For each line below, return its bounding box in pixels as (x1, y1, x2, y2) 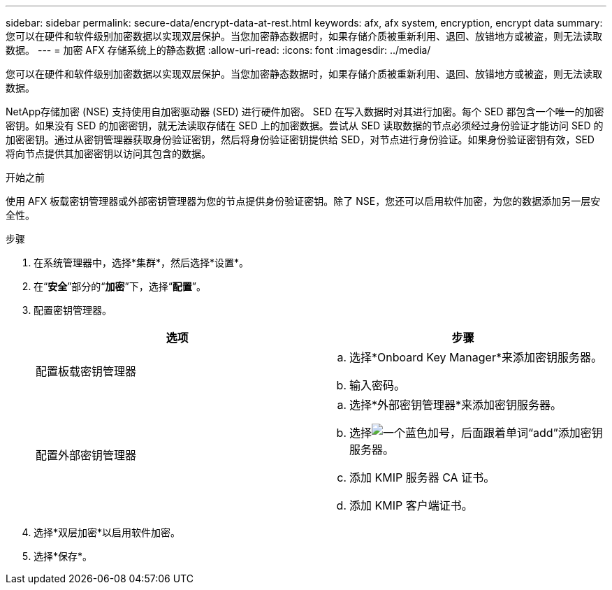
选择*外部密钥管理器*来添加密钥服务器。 (349, 398, 562, 412)
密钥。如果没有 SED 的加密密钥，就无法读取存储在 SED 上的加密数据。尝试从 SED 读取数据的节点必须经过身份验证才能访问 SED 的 (6, 120, 604, 131)
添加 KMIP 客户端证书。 (349, 498, 473, 512)
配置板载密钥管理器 (36, 364, 137, 378)
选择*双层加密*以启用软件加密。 (34, 526, 181, 538)
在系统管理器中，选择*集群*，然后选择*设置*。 (34, 257, 249, 268)
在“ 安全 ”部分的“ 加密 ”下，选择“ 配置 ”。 (34, 280, 207, 292)
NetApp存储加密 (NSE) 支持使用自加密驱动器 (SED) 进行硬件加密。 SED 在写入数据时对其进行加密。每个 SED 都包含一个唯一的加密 (6, 106, 604, 117)
